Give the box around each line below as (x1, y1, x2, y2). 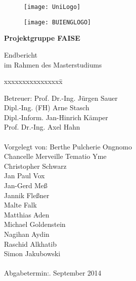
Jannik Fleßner (4, 190, 49, 200)
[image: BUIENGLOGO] (24, 18, 91, 26)
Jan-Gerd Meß (4, 180, 47, 191)
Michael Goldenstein (4, 219, 66, 229)
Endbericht (4, 49, 38, 60)
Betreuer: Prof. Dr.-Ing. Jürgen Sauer (4, 92, 118, 103)
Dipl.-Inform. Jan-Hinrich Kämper (4, 112, 108, 122)
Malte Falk (4, 200, 37, 210)
